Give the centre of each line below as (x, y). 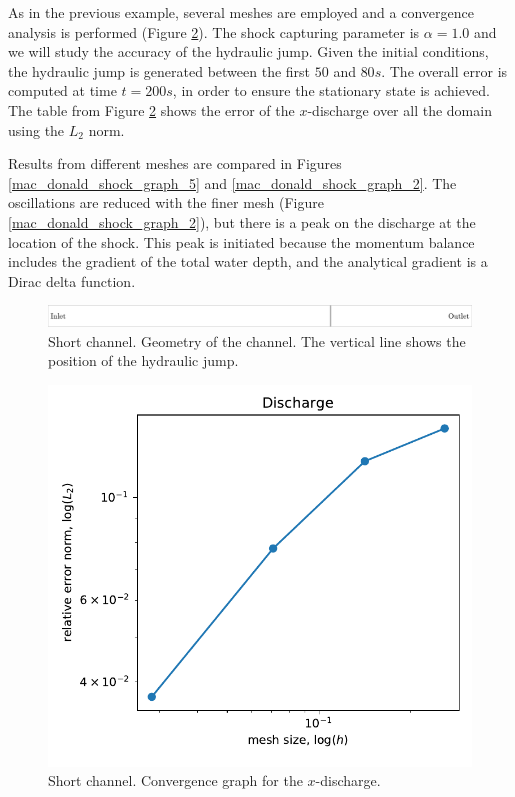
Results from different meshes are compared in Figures (175, 163)
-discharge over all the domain (399, 109)
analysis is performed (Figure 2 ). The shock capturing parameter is (214, 31)
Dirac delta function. (72, 280)
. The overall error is (444, 70)
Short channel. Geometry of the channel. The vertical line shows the (257, 340)
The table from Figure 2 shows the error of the (151, 109)
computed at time (62, 90)
